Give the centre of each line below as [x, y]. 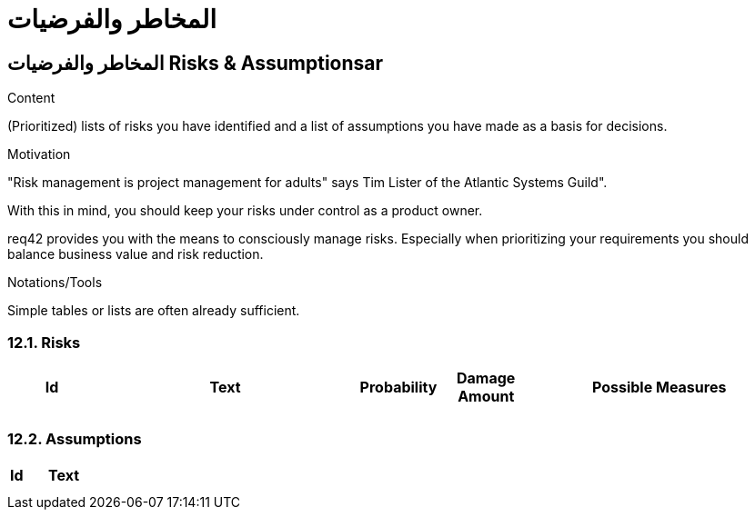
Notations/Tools [55, 283]
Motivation [39, 154]
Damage [486, 378]
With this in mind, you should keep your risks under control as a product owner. [245, 211]
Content [31, 98]
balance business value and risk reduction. [136, 254]
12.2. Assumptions [75, 439]
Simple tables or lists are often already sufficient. [154, 311]
